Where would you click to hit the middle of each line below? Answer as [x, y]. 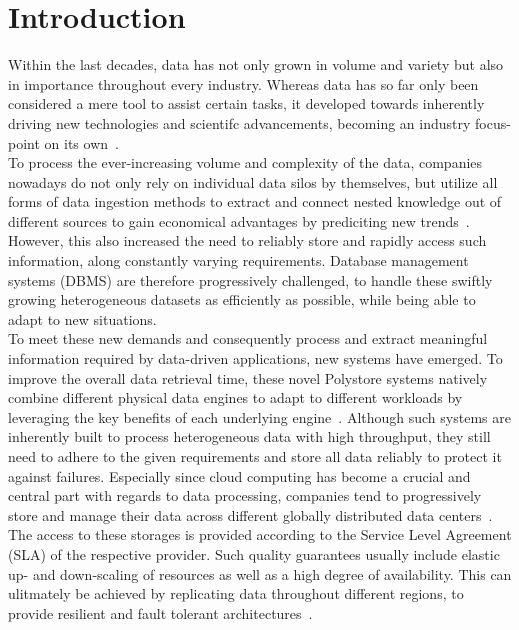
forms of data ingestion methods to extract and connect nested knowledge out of [255, 201]
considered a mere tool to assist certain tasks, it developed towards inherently [246, 103]
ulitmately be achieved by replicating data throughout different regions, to [236, 593]
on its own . [81, 142]
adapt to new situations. [82, 318]
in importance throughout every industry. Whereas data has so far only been [243, 83]
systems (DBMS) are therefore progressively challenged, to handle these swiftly [250, 279]
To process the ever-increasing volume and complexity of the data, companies [245, 162]
